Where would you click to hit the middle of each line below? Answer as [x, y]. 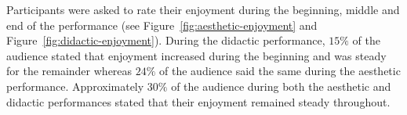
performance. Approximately [75, 86]
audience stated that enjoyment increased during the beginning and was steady [196, 55]
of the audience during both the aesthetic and [281, 86]
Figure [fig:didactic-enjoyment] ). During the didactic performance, [166, 40]
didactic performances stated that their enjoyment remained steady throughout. [198, 101]
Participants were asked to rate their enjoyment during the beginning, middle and [203, 9]
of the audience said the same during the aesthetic [280, 71]
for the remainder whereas [69, 71]
